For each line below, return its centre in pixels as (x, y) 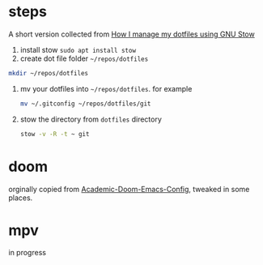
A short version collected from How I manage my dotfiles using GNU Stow (131, 34)
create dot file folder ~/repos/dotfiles (84, 58)
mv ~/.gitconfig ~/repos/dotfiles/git (85, 104)
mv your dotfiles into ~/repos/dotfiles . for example (106, 88)
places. (21, 198)
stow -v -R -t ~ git (55, 134)
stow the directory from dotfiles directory (91, 119)
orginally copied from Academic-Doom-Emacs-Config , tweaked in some (129, 189)
